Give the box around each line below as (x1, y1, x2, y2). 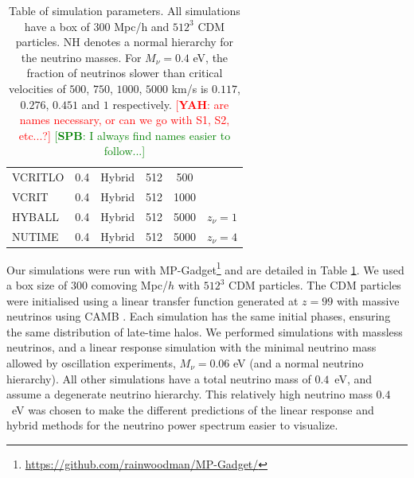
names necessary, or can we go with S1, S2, (19, 111, 230, 128)
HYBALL (12, 208, 59, 224)
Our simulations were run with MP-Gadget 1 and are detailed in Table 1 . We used (6, 258, 404, 278)
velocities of (9, 80, 66, 96)
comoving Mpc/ (91, 277, 169, 293)
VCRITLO (12, 169, 64, 185)
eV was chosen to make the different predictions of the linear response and (11, 401, 374, 418)
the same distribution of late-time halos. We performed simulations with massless (6, 323, 403, 340)
